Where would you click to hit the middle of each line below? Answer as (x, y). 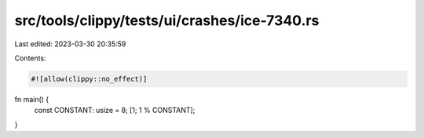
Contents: (30, 58)
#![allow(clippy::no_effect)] (89, 79)
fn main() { (32, 99)
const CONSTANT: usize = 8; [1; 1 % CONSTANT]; (115, 111)
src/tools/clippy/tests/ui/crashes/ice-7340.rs (167, 20)
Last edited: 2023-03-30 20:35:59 (70, 44)
